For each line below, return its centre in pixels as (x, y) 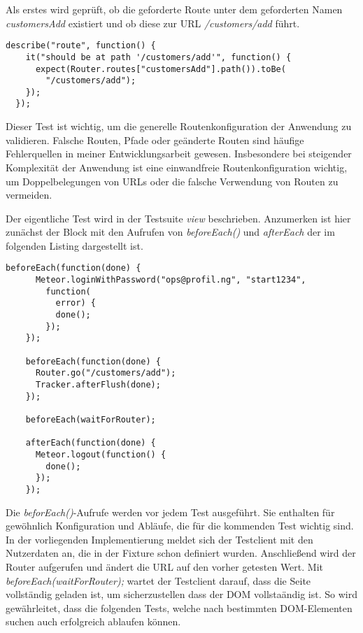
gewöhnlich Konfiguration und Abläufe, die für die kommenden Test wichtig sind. (180, 526)
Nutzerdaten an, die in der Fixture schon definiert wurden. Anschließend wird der (181, 553)
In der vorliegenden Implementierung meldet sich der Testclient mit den (159, 539)
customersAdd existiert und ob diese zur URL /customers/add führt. (153, 23)
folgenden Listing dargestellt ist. (74, 245)
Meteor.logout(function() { (101, 454)
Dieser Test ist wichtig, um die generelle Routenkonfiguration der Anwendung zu (179, 126)
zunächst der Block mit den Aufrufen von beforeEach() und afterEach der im (170, 232)
